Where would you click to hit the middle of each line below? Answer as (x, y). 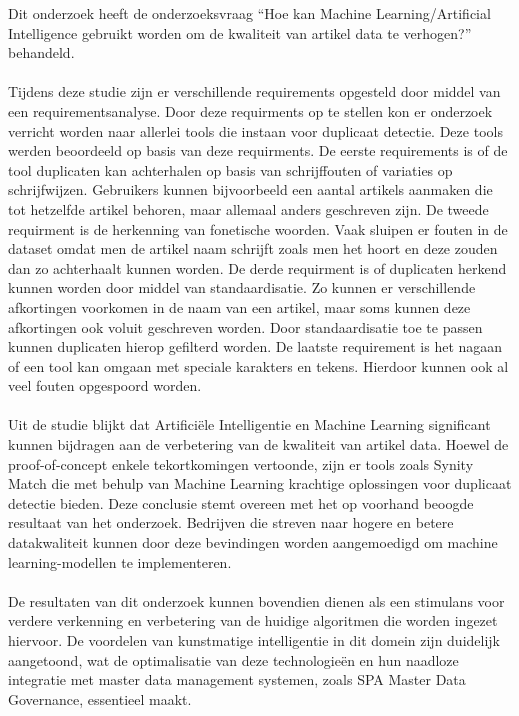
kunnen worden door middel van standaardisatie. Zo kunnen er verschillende (242, 287)
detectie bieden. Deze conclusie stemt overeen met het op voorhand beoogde (241, 502)
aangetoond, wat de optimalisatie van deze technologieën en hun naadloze (233, 659)
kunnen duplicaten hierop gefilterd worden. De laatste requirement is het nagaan (255, 346)
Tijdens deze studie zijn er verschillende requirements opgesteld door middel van (254, 91)
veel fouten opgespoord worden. (105, 385)
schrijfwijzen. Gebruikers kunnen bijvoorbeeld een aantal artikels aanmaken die (250, 189)
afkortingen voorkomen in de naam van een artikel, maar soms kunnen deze (239, 306)
